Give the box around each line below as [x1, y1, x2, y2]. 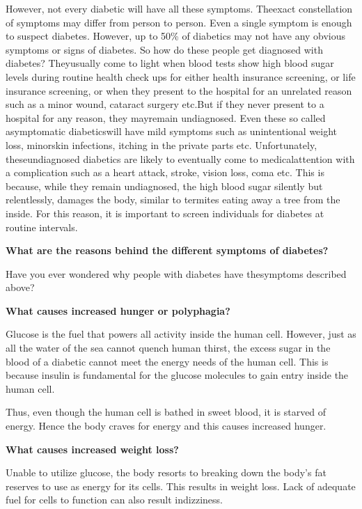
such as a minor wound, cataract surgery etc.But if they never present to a [6, 97, 324, 111]
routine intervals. [6, 219, 78, 234]
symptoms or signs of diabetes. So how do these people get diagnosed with [6, 42, 323, 56]
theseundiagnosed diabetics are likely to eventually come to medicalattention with [6, 151, 355, 166]
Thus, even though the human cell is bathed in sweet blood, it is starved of [6, 405, 326, 419]
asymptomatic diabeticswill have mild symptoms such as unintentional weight [6, 124, 338, 139]
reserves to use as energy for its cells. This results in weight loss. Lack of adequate [6, 478, 356, 493]
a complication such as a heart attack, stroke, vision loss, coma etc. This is [6, 165, 324, 180]
